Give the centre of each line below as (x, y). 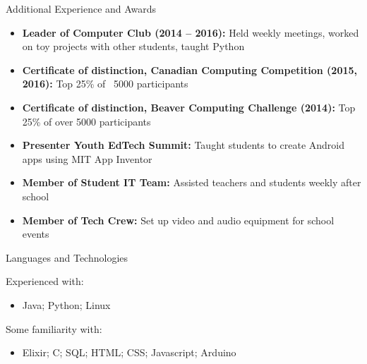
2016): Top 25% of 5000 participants (105, 84)
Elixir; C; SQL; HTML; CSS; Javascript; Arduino (129, 352)
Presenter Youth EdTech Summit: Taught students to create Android (183, 145)
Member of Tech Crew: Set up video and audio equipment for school (178, 220)
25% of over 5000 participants (86, 121)
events (36, 234)
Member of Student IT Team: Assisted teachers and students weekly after (192, 182)
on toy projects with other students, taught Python (133, 46)
